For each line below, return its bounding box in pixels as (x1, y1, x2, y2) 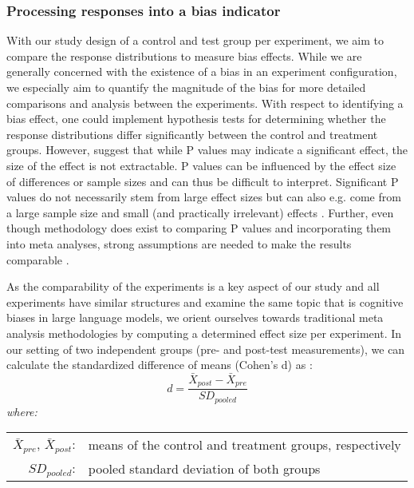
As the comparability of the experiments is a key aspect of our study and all (6, 278, 380, 295)
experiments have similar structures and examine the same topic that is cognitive (6, 293, 404, 310)
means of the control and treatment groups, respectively (88, 434, 401, 454)
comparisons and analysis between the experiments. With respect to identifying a (6, 94, 404, 111)
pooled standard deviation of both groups (88, 458, 321, 478)
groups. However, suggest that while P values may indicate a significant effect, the (6, 141, 408, 158)
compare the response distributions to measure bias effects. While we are (6, 47, 362, 64)
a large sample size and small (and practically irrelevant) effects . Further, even (6, 204, 394, 220)
